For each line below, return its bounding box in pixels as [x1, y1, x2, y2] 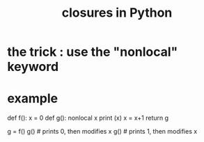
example [7, 90, 58, 106]
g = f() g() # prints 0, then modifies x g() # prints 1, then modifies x [7, 127, 198, 136]
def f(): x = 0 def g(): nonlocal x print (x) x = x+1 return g [7, 113, 169, 123]
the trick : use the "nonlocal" [7, 44, 178, 60]
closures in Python [61, 5, 173, 21]
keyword [7, 59, 59, 74]
